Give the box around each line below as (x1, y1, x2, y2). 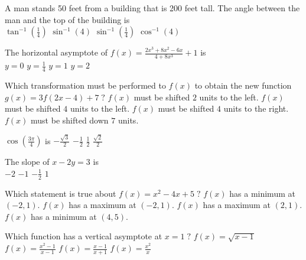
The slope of (5, 155, 50, 168)
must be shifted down (31, 113, 109, 126)
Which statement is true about (5, 187, 116, 199)
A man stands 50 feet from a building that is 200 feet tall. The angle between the (5, 2, 300, 14)
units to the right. (223, 102, 289, 115)
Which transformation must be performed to (5, 79, 166, 92)
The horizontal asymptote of (5, 46, 108, 58)
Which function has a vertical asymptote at (5, 230, 162, 242)
